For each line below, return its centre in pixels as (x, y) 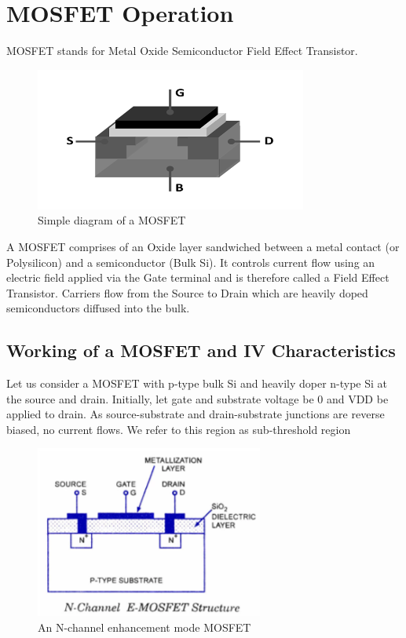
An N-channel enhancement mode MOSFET (144, 627)
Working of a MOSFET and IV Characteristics (201, 350)
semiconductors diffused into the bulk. (98, 308)
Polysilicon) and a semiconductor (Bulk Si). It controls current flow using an (191, 262)
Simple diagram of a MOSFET (112, 220)
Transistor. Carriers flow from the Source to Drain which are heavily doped (187, 292)
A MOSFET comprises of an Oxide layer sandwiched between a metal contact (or (203, 246)
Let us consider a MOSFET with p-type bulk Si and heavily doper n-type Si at (197, 383)
